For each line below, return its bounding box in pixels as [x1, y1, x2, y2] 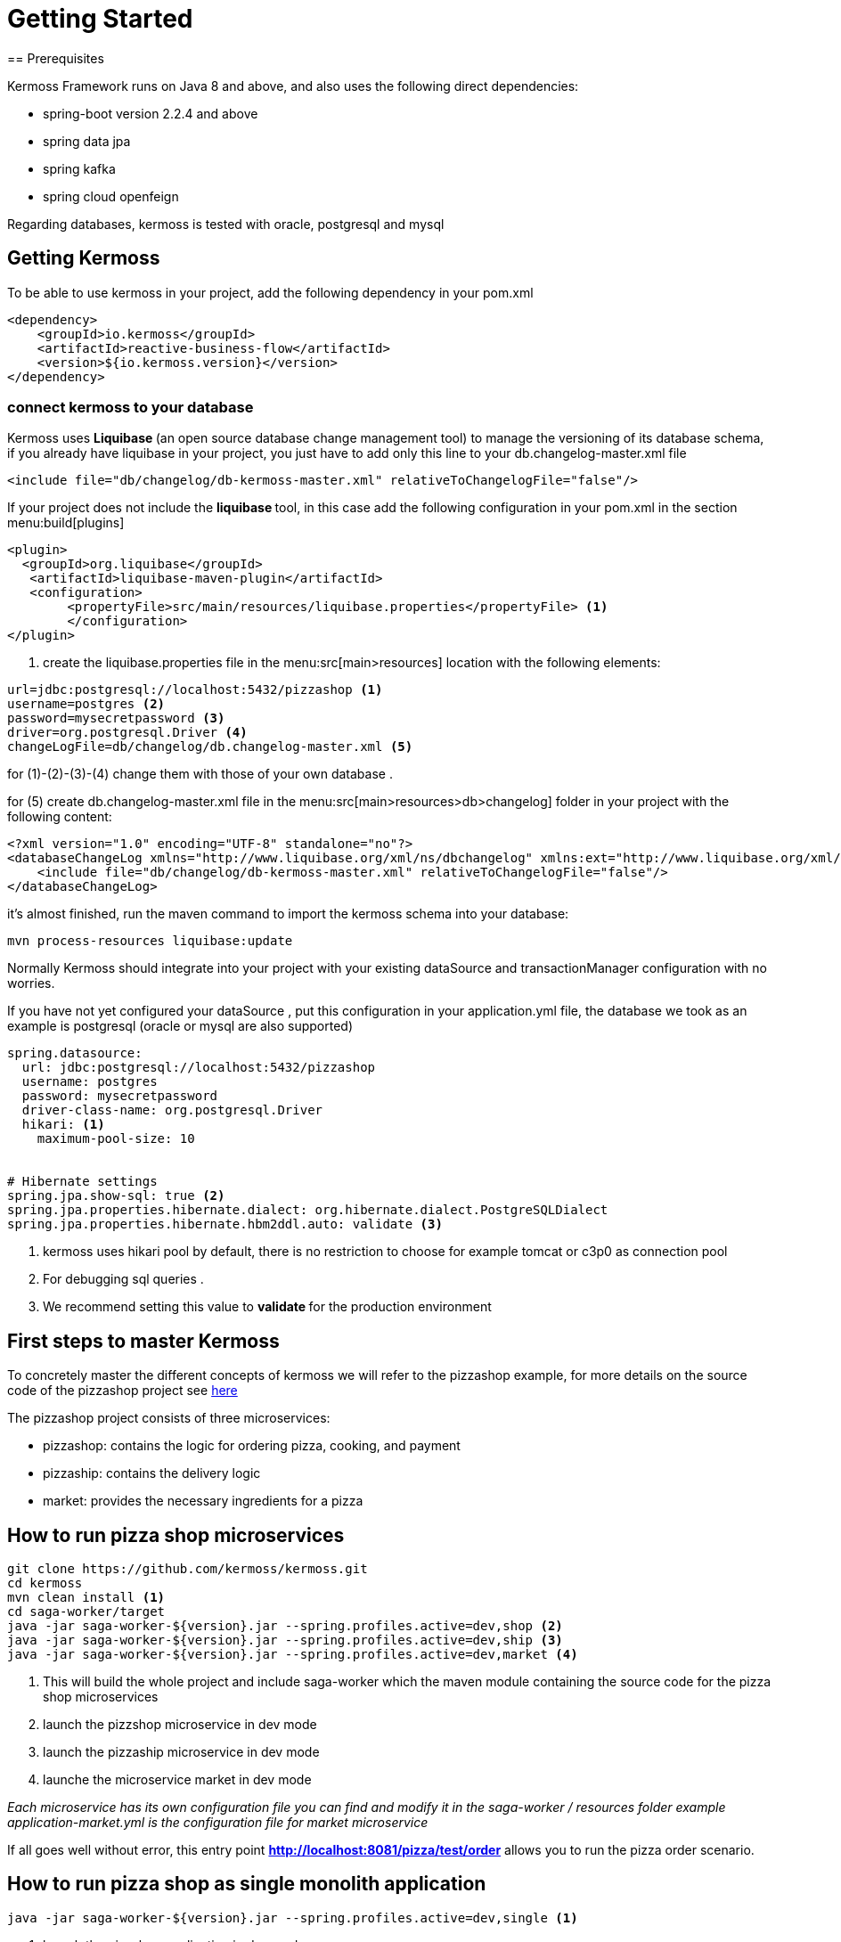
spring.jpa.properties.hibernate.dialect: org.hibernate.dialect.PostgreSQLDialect [7, 1203, 608, 1218]
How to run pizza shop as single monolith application [7, 1873, 486, 1896]
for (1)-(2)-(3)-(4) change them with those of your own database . [7, 766, 393, 782]
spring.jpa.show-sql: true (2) [7, 1188, 225, 1204]
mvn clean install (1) [7, 1590, 166, 1605]
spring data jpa [43, 133, 131, 149]
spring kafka [43, 160, 116, 176]
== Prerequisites [7, 50, 104, 66]
